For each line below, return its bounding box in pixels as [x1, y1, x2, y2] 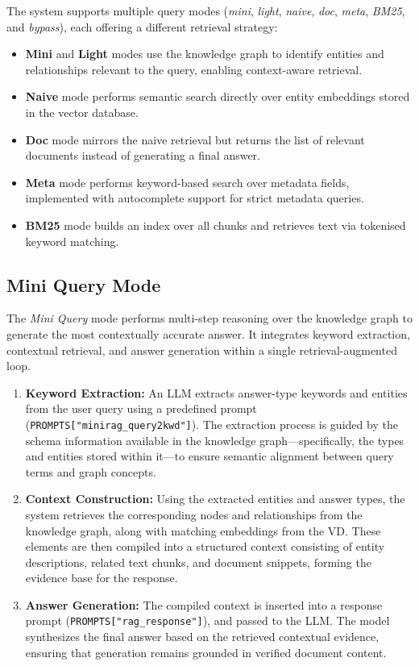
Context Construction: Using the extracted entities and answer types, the [25, 490, 405, 507]
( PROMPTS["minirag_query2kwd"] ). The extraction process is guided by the [25, 415, 398, 432]
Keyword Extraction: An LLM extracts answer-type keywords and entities [25, 384, 408, 401]
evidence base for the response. [25, 569, 178, 586]
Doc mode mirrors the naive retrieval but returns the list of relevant [25, 131, 365, 148]
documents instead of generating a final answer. [25, 147, 260, 164]
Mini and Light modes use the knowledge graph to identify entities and [25, 45, 384, 62]
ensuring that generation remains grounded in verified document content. [25, 643, 387, 660]
